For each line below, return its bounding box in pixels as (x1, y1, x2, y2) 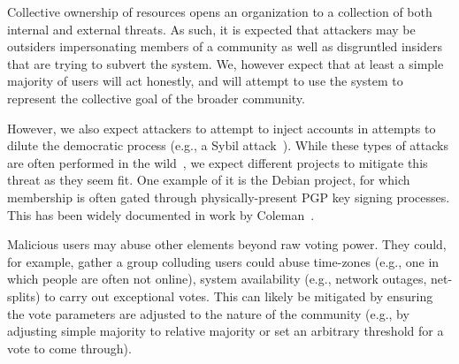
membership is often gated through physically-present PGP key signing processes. (7, 187, 450, 206)
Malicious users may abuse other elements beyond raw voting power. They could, (7, 235, 447, 254)
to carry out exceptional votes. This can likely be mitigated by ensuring (44, 286, 433, 305)
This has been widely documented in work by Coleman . (7, 205, 315, 224)
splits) (7, 286, 41, 305)
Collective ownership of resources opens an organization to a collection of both (7, 3, 432, 20)
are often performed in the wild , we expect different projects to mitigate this (7, 153, 428, 171)
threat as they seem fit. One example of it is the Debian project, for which (7, 171, 410, 189)
